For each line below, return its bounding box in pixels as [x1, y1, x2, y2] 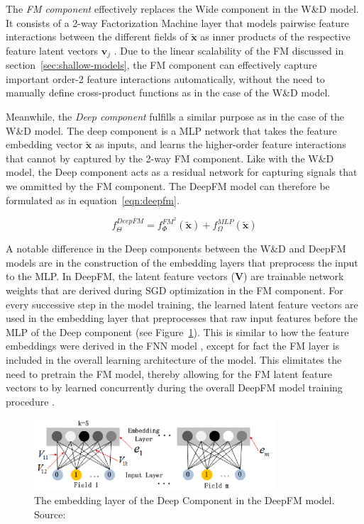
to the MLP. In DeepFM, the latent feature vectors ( [6, 269, 235, 284]
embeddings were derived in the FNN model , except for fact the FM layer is [6, 338, 340, 353]
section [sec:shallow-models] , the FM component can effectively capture [6, 57, 317, 72]
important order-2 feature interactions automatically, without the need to [6, 71, 325, 86]
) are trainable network [243, 269, 344, 284]
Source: [34, 507, 66, 521]
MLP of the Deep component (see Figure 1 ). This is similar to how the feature [6, 324, 349, 339]
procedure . [6, 394, 55, 408]
